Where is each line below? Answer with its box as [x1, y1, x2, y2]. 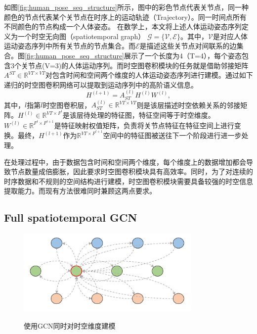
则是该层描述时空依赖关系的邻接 [136, 99, 241, 110]
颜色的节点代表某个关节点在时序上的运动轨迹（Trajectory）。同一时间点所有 [4, 11, 247, 22]
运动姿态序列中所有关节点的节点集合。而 [4, 41, 135, 51]
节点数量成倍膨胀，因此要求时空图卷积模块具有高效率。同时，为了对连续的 [10, 166, 253, 177]
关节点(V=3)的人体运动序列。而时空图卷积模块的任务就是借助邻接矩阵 [21, 60, 249, 70]
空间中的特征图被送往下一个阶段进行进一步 [103, 130, 242, 141]
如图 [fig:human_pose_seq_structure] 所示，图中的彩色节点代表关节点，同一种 [4, 2, 249, 12]
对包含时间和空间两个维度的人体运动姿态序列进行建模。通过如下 [45, 70, 253, 80]
